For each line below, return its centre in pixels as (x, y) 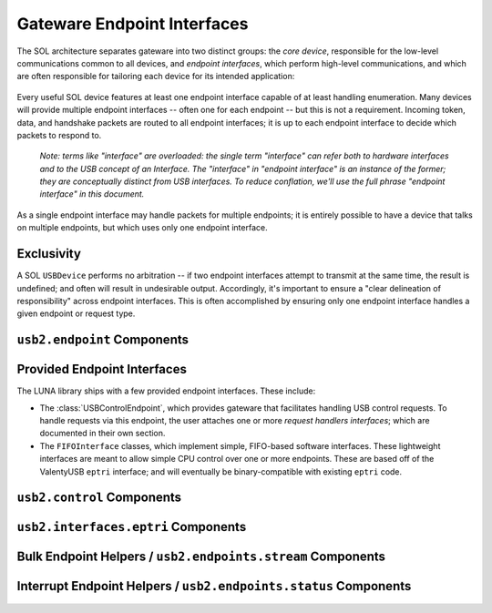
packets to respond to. (59, 135)
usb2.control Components (99, 498)
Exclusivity (49, 254)
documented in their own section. (102, 434)
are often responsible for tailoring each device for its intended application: (156, 77)
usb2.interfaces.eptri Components (132, 527)
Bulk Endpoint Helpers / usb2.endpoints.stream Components (201, 557)
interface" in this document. (92, 194)
